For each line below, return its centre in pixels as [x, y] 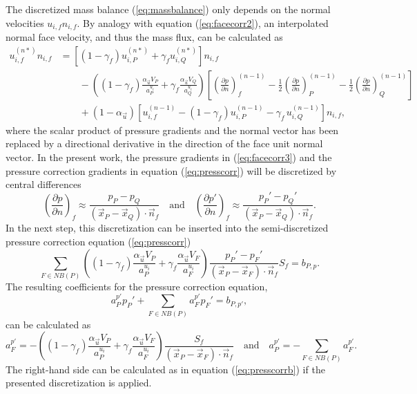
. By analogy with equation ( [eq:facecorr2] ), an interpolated [203, 22]
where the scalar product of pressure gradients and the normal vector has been [172, 130]
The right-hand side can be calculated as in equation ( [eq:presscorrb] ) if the [165, 369]
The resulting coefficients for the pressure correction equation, [137, 286]
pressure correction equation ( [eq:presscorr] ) [98, 241]
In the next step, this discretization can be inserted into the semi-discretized [167, 228]
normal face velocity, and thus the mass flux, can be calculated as [144, 37]
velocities [25, 22]
